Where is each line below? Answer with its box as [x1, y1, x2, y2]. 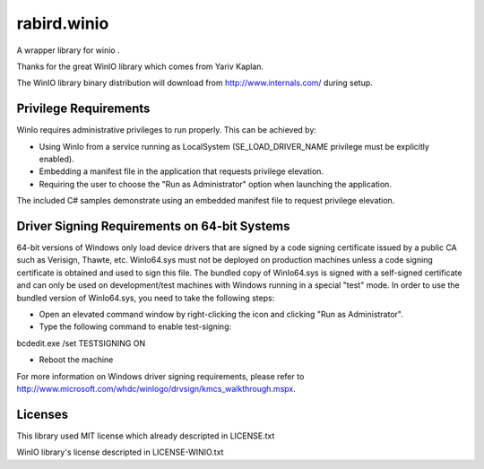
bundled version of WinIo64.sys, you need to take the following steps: [16, 292, 275, 303]
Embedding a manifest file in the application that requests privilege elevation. [39, 166, 324, 177]
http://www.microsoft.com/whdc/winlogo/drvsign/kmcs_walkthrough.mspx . [16, 384, 296, 394]
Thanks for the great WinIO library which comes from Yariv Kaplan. [16, 61, 264, 72]
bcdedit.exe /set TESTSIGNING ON [16, 337, 146, 349]
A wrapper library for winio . [16, 45, 120, 56]
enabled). [39, 153, 75, 165]
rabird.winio [16, 13, 109, 33]
